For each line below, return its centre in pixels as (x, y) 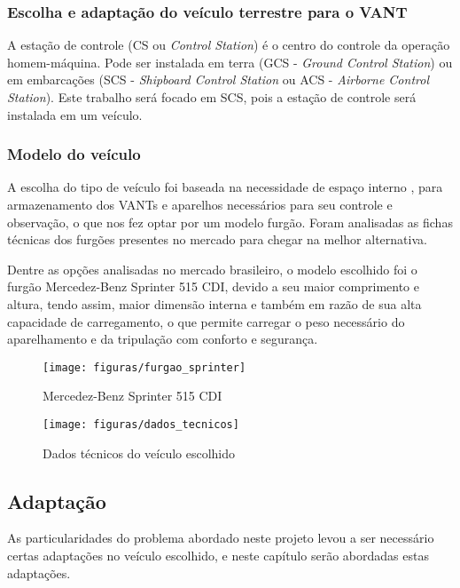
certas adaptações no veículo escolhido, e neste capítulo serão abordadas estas (218, 556)
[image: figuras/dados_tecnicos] (141, 425)
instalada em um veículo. (75, 114)
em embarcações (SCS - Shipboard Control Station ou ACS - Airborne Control (218, 79)
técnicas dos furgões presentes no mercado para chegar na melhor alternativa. (217, 239)
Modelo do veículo (74, 154)
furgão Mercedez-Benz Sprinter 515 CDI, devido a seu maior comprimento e (213, 286)
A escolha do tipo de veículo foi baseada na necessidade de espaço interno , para (225, 187)
